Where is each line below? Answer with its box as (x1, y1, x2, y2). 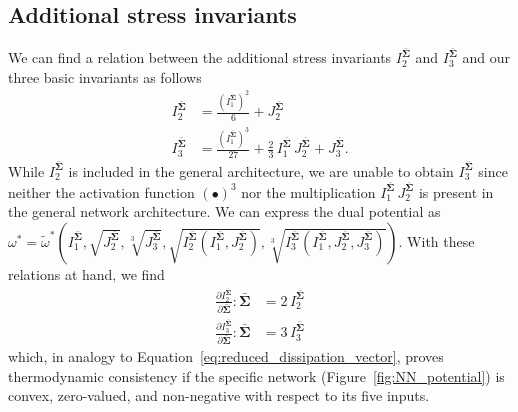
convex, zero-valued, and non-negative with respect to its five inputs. (8, 385, 430, 406)
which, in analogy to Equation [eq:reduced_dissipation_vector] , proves (8, 345, 444, 366)
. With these (398, 230, 475, 251)
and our (462, 47, 511, 68)
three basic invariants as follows (8, 66, 202, 87)
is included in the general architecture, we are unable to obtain (68, 160, 454, 181)
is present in (418, 181, 494, 202)
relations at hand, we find (8, 263, 165, 284)
